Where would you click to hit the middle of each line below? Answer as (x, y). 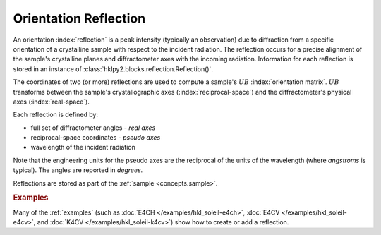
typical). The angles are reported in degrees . (78, 170)
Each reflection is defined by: (56, 115)
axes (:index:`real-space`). (51, 102)
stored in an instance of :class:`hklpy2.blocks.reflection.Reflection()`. (113, 69)
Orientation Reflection (79, 18)
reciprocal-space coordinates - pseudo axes (96, 138)
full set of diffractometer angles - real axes (93, 128)
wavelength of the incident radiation (83, 147)
